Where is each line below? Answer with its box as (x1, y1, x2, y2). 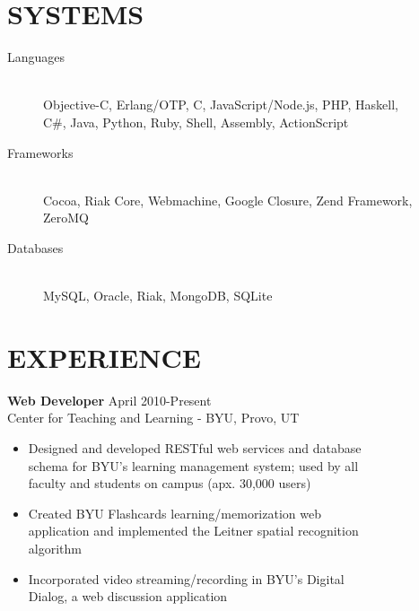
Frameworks (7, 143, 74, 161)
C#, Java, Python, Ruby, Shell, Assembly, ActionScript (43, 112, 349, 131)
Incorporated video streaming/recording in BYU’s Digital (28, 569, 345, 588)
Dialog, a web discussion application (28, 587, 228, 606)
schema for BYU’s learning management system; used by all (28, 456, 359, 475)
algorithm (28, 538, 82, 557)
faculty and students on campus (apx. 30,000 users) (28, 474, 311, 493)
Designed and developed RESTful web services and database (28, 438, 362, 457)
